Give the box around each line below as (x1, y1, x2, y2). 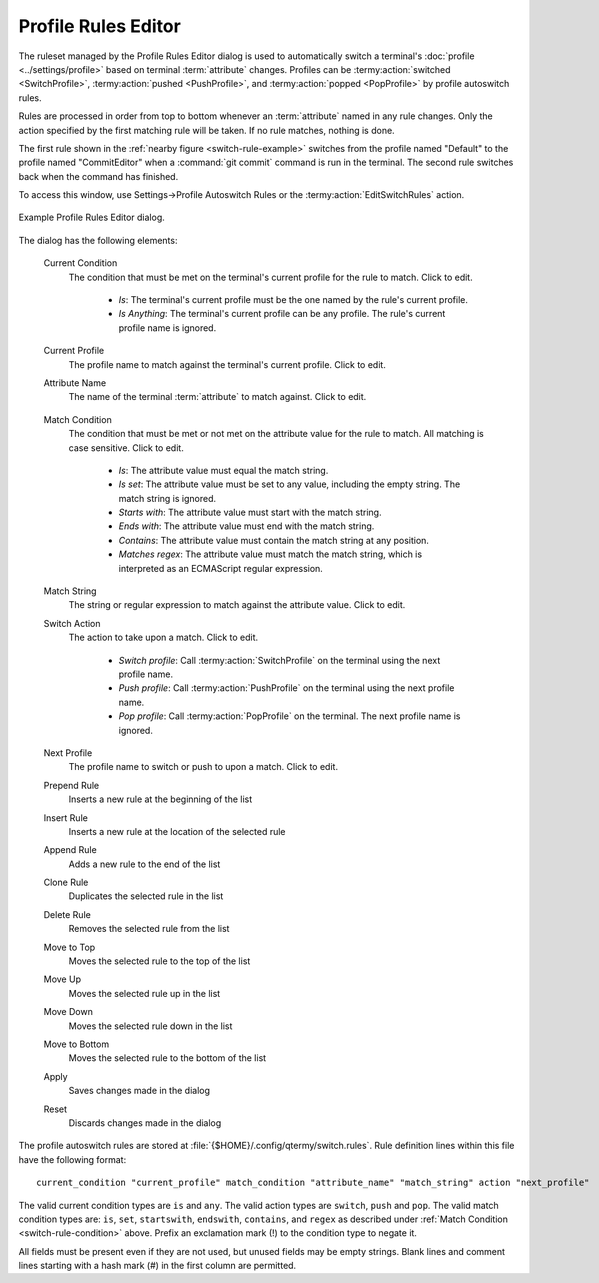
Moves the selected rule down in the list (68, 1020, 233, 1032)
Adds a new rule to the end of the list (68, 858, 221, 870)
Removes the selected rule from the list (68, 923, 230, 935)
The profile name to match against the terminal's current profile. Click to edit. (68, 358, 387, 370)
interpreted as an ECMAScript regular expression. (118, 562, 324, 574)
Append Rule (43, 844, 97, 856)
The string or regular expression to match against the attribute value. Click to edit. (68, 599, 406, 611)
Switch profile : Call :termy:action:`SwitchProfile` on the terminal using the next (118, 654, 441, 666)
